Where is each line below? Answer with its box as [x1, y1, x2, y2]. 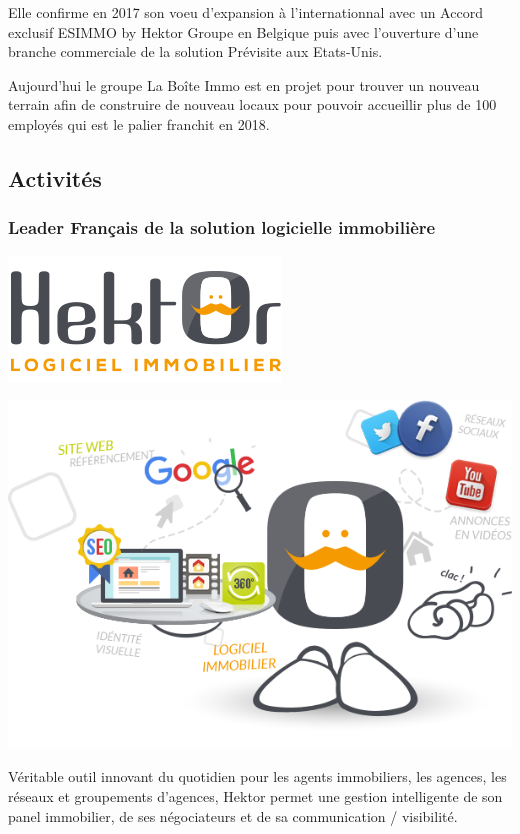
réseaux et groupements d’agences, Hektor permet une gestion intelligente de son [8, 786, 503, 806]
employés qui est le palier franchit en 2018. [8, 113, 270, 134]
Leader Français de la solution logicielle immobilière [8, 215, 436, 240]
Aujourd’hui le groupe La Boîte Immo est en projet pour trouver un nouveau [8, 74, 480, 95]
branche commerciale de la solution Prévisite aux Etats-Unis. [8, 41, 383, 62]
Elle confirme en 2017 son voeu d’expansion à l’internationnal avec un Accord [8, 2, 483, 22]
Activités [8, 162, 102, 193]
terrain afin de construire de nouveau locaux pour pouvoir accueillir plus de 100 [8, 94, 497, 115]
